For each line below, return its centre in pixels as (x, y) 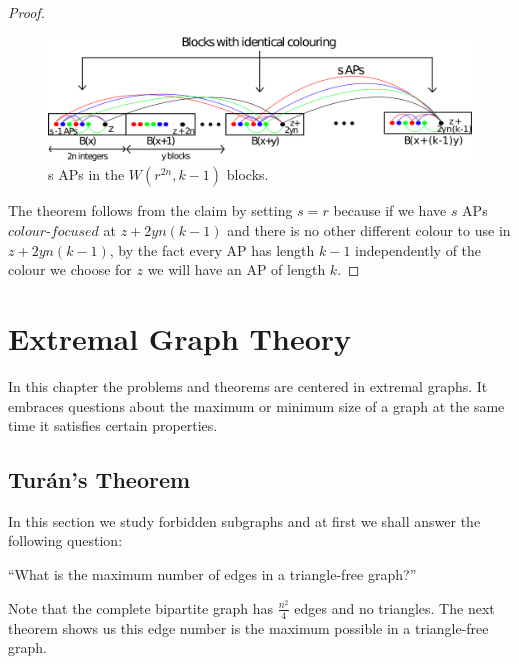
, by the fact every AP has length (212, 249)
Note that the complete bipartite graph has (140, 607)
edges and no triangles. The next (394, 607)
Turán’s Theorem (99, 479)
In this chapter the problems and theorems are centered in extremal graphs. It (248, 385)
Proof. (26, 12)
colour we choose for (70, 269)
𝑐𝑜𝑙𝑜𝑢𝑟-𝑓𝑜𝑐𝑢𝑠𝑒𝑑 (53, 232)
